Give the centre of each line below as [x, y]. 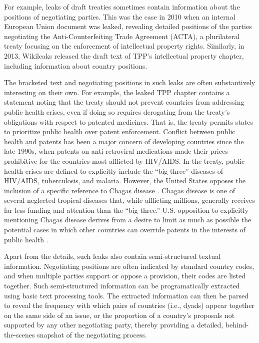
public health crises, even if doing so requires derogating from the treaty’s [117, 111]
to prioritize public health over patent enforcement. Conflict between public [120, 131]
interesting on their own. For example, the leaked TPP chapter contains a [117, 92]
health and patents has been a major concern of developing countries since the [124, 141]
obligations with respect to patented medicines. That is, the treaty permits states [129, 121]
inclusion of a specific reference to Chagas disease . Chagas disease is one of [119, 190]
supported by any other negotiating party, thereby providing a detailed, [114, 325]
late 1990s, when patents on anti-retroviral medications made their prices [116, 151]
